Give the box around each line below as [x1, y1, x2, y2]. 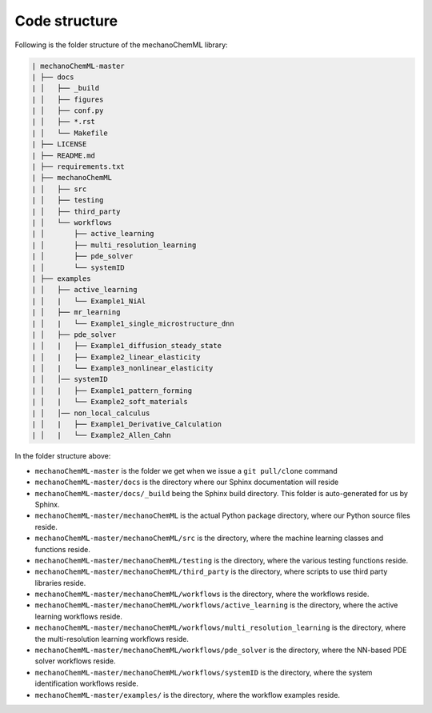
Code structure [14, 12, 118, 30]
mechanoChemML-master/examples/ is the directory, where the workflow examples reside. [34, 690, 340, 699]
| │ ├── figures [31, 94, 104, 104]
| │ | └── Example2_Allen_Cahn [31, 431, 171, 440]
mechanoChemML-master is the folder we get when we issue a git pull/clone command [34, 466, 338, 475]
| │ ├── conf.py [31, 106, 104, 115]
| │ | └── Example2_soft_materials [31, 397, 188, 407]
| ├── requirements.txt [31, 162, 126, 171]
